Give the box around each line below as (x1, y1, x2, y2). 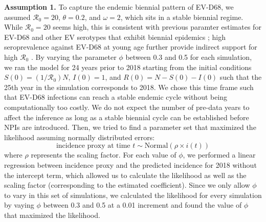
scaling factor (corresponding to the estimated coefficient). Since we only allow (4, 180, 250, 190)
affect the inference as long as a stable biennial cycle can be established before (4, 112, 249, 122)
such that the (219, 72, 262, 82)
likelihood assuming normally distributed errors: (4, 131, 155, 142)
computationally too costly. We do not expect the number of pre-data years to (4, 101, 250, 112)
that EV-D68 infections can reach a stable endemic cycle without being (4, 92, 228, 102)
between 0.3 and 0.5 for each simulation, (125, 51, 252, 62)
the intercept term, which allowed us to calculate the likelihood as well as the (4, 169, 247, 180)
